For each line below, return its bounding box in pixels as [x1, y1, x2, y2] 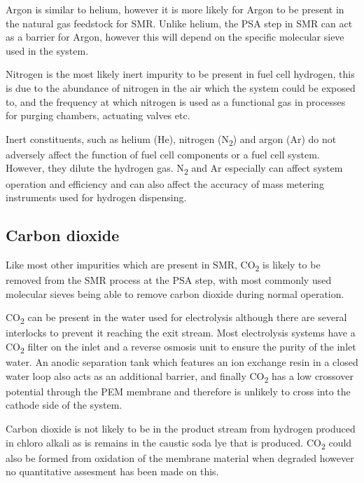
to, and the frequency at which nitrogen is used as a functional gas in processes [6, 94, 346, 109]
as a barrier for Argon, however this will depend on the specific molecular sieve [6, 29, 344, 44]
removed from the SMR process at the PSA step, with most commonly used [6, 273, 332, 287]
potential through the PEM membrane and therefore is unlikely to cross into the [6, 383, 351, 398]
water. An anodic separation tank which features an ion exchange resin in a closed [6, 355, 358, 369]
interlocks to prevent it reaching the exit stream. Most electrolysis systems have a [6, 325, 356, 340]
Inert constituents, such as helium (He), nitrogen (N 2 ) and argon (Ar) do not [6, 131, 337, 148]
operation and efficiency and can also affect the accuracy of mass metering [6, 176, 324, 191]
